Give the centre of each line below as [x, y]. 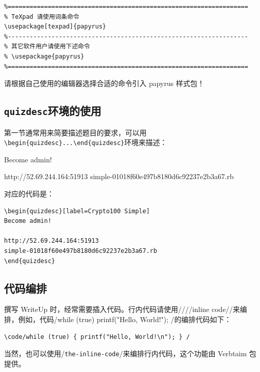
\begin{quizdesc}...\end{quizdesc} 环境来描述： [86, 142]
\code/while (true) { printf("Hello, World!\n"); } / [97, 337]
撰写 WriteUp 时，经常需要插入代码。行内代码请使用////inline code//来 [122, 309]
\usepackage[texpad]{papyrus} [55, 27]
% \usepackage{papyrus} [44, 56]
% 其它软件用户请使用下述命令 [47, 47]
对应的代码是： [29, 193]
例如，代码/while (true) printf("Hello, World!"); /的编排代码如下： [125, 319]
